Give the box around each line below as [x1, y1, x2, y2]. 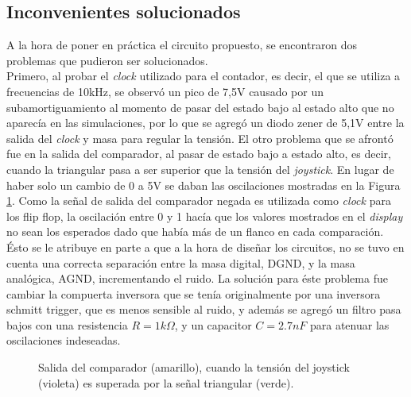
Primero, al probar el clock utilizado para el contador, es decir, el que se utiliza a [6, 67, 401, 84]
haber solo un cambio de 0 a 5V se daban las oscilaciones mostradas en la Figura [6, 176, 401, 193]
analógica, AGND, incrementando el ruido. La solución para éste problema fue [6, 270, 388, 287]
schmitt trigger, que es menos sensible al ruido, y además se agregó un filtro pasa [6, 301, 401, 318]
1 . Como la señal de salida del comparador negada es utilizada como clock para [6, 192, 391, 209]
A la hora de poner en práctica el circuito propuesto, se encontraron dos [6, 37, 358, 53]
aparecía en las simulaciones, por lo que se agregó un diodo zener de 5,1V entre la [6, 114, 405, 131]
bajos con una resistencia [6, 316, 128, 333]
